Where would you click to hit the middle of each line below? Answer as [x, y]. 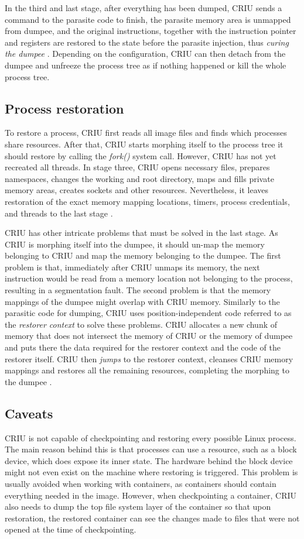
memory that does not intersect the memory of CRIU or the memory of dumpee [149, 336]
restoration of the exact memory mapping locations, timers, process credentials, [147, 201]
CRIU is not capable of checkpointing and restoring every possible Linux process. [151, 437]
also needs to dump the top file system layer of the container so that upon [138, 507]
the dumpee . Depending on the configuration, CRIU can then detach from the [145, 54]
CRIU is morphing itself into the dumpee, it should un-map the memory [135, 244]
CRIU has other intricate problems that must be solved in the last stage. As [141, 233]
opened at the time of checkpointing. [71, 529]
